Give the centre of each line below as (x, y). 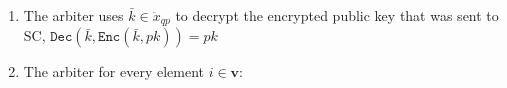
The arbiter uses (73, 15)
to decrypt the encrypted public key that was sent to (337, 15)
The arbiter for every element (113, 71)
